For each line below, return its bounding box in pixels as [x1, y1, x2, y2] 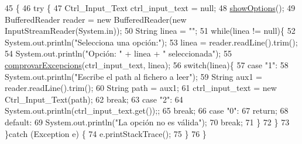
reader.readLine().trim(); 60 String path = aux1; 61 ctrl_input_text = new [5, 82, 277, 94]
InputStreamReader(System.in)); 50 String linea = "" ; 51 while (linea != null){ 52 [5, 24, 296, 37]
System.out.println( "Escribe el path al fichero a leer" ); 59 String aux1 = [5, 70, 263, 82]
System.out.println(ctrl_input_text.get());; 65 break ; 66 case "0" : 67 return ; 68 [5, 104, 289, 117]
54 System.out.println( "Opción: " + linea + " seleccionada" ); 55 [5, 47, 232, 59]
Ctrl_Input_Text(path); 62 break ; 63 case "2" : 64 [5, 93, 183, 105]
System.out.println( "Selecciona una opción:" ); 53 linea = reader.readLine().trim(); [5, 36, 298, 48]
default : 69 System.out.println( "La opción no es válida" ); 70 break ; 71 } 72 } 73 [5, 115, 290, 128]
